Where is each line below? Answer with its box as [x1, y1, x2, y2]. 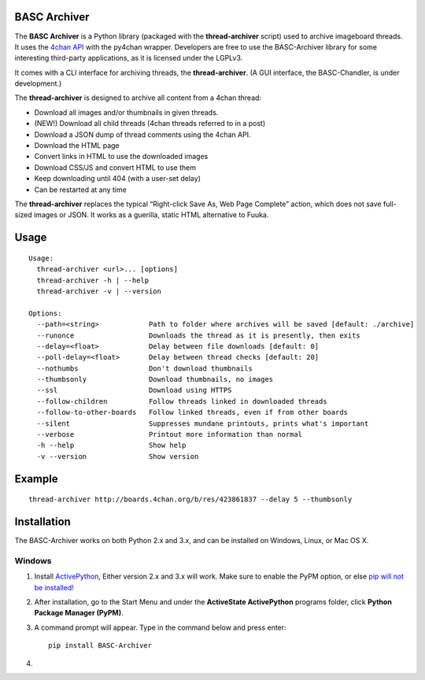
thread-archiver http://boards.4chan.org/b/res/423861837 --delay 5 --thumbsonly [28, 495, 353, 504]
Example [14, 472, 58, 486]
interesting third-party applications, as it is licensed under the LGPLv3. [14, 54, 243, 63]
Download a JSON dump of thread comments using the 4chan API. [34, 130, 251, 139]
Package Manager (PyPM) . [34, 608, 124, 618]
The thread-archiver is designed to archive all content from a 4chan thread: [14, 93, 262, 102]
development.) [14, 79, 62, 88]
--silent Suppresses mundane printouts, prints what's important [36, 419, 369, 428]
